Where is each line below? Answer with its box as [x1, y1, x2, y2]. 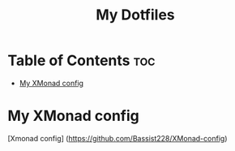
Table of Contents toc [7, 51, 156, 70]
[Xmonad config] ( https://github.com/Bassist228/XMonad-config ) [7, 133, 228, 143]
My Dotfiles [96, 6, 175, 24]
